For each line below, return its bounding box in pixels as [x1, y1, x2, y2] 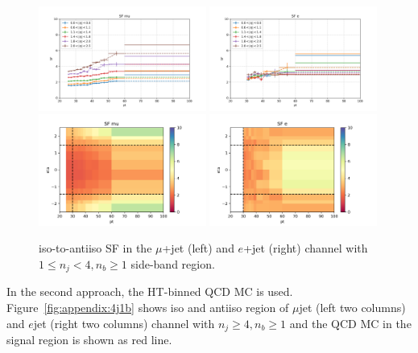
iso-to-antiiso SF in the [39, 240, 152, 257]
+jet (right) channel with [243, 240, 368, 257]
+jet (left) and [162, 240, 234, 257]
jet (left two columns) [299, 299, 406, 316]
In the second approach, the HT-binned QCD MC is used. [6, 283, 293, 300]
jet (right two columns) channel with [33, 314, 215, 331]
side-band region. [130, 255, 215, 272]
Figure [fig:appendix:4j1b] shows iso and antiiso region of [6, 299, 289, 316]
